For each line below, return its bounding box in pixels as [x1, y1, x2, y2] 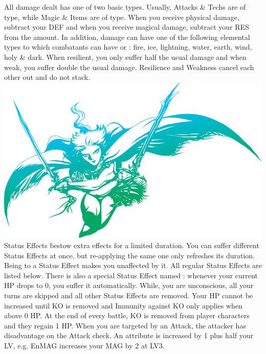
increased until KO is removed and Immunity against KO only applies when [4, 300, 242, 311]
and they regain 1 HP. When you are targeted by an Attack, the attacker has [4, 320, 246, 330]
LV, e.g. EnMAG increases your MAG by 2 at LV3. [4, 340, 165, 350]
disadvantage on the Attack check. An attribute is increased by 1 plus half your [4, 330, 253, 341]
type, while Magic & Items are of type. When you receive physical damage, [4, 11, 239, 22]
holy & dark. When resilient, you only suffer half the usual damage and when [4, 51, 247, 62]
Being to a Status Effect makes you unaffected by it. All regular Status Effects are [4, 260, 262, 271]
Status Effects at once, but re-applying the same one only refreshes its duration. [4, 250, 255, 260]
